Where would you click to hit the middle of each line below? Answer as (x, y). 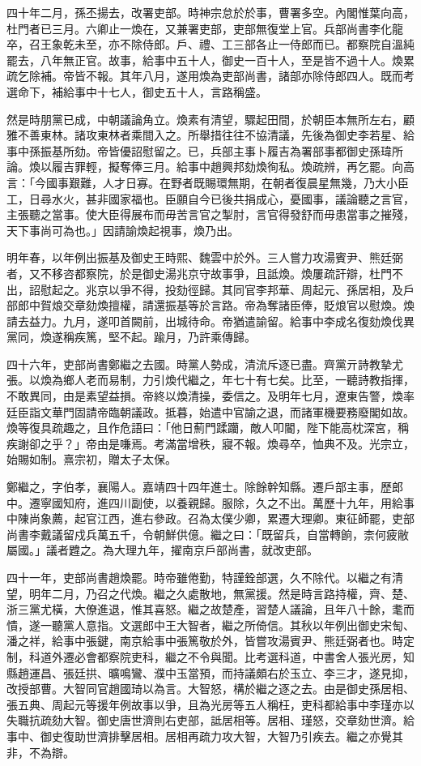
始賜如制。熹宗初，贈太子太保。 (91, 459)
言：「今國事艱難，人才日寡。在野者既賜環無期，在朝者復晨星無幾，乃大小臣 (208, 182)
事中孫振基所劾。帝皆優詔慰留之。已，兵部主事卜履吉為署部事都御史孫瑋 (199, 150)
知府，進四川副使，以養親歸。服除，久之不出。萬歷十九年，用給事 (238, 502)
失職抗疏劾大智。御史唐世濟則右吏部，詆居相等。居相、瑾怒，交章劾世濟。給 (210, 720)
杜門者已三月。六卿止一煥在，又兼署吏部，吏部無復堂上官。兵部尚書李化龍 (205, 28)
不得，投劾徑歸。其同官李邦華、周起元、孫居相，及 (267, 289)
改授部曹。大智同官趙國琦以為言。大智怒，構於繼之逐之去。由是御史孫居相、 (210, 689)
